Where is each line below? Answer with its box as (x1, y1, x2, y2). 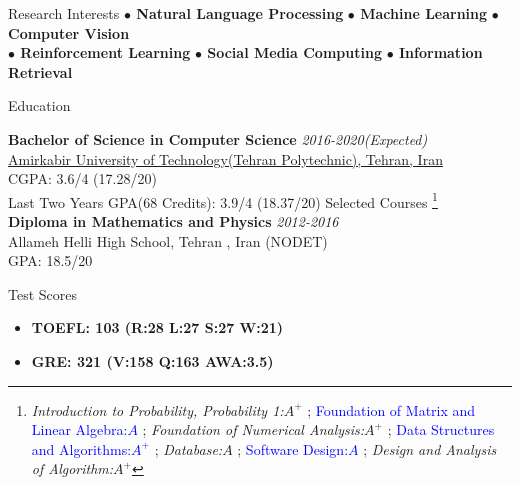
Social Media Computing (207, 42, 382, 63)
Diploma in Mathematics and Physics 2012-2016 (8, 211, 339, 231)
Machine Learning (360, 3, 488, 23)
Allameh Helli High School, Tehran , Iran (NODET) (8, 230, 328, 251)
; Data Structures (387, 419, 495, 440)
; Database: (154, 438, 223, 459)
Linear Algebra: (31, 419, 128, 440)
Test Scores (8, 283, 78, 304)
